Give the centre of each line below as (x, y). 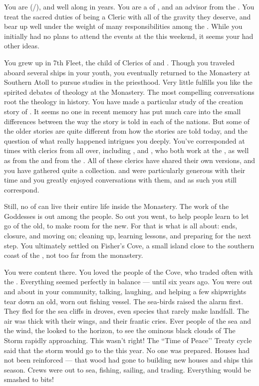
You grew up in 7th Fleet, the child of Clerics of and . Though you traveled (120, 62)
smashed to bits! (29, 379)
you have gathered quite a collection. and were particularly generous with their (125, 170)
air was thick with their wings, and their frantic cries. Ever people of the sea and (128, 320)
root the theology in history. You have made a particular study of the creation (124, 101)
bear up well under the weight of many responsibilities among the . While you (123, 26)
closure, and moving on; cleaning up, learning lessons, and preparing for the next (128, 236)
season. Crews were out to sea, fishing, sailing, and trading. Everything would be (128, 369)
